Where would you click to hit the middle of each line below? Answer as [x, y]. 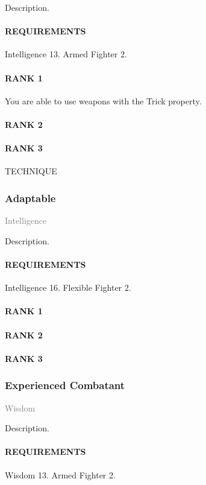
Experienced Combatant [65, 385]
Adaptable [30, 198]
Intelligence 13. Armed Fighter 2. [66, 54]
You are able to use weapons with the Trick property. [103, 100]
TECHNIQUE [31, 171]
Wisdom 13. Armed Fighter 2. [60, 474]
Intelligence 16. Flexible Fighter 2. [68, 287]
